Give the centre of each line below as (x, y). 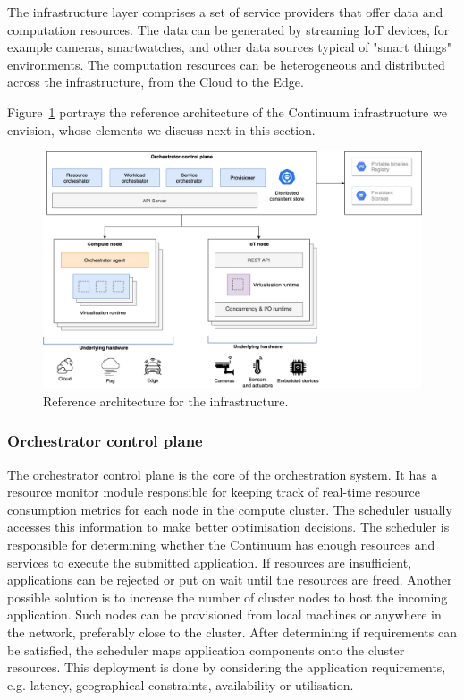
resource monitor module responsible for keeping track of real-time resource (214, 492)
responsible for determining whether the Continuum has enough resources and (221, 544)
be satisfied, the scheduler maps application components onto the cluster (206, 649)
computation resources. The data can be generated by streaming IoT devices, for (228, 29)
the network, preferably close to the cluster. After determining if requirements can (232, 632)
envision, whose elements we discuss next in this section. (161, 129)
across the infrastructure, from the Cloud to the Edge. (156, 82)
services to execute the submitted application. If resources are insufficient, (210, 562)
